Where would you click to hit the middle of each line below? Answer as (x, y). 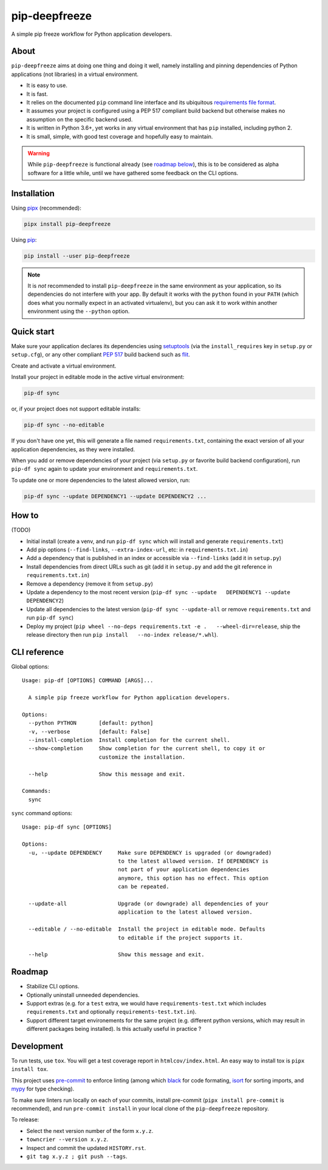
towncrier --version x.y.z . (67, 1140)
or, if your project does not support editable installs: (76, 409)
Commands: (36, 791)
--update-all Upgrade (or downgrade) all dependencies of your (149, 903)
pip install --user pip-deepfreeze (77, 256)
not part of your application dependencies (183, 870)
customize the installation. (142, 757)
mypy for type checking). (43, 1089)
